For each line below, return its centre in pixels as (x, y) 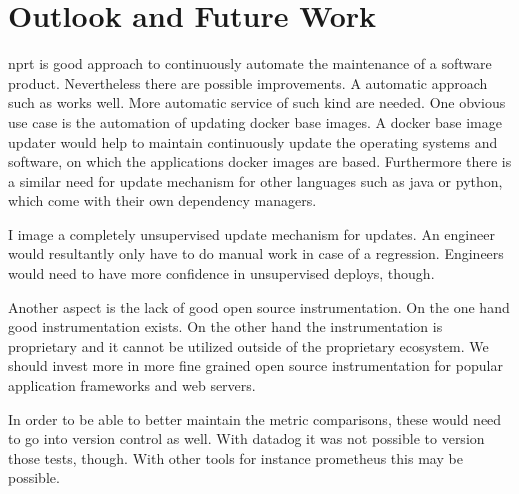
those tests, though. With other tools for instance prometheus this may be (235, 457)
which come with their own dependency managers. (162, 200)
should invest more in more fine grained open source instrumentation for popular (255, 365)
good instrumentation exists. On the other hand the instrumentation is (225, 326)
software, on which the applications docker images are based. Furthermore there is (260, 161)
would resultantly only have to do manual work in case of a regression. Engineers (256, 253)
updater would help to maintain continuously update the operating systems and (253, 141)
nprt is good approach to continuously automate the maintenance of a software (250, 63)
